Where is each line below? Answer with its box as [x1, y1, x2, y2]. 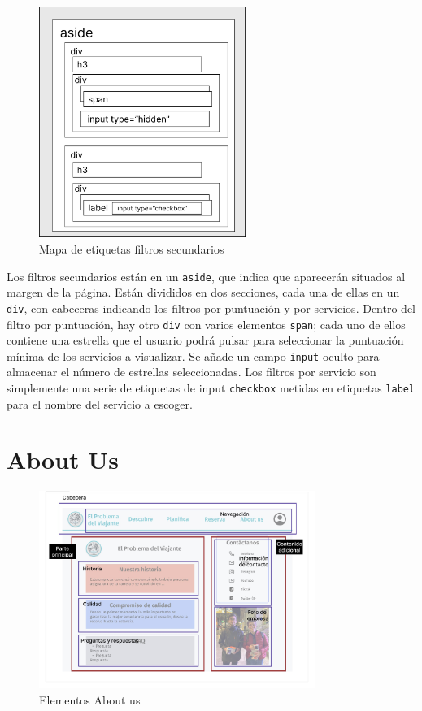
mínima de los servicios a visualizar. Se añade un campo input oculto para [7, 347, 380, 364]
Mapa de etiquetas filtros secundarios [39, 241, 224, 257]
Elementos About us [39, 691, 141, 708]
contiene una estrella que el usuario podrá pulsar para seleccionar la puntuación [7, 332, 404, 349]
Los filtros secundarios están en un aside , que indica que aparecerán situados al [7, 267, 406, 284]
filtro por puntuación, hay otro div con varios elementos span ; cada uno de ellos [7, 315, 406, 332]
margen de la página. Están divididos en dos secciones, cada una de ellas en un [7, 284, 400, 301]
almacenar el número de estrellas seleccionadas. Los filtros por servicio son [7, 363, 376, 380]
